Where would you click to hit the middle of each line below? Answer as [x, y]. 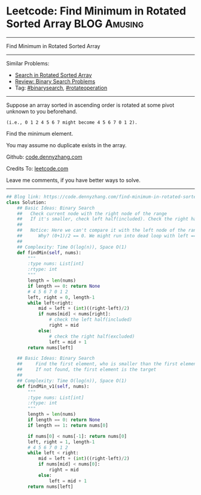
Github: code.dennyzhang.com [44, 157]
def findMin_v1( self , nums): [53, 386]
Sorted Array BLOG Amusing [75, 24]
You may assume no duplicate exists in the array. [66, 145]
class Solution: [26, 202]
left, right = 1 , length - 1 [61, 442]
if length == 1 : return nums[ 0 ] [68, 425]
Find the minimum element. [40, 133]
